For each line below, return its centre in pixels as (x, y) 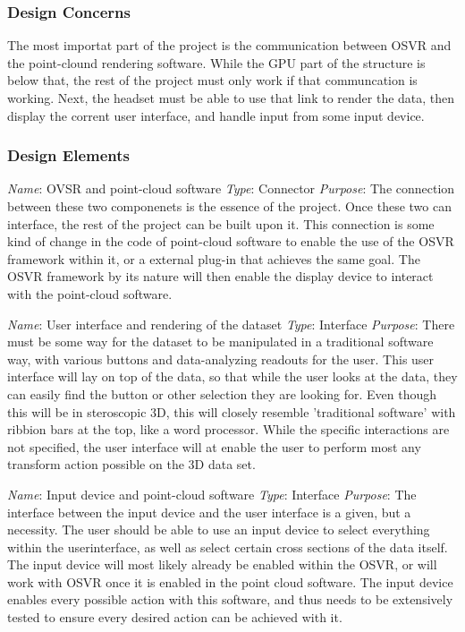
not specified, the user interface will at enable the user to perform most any (214, 446)
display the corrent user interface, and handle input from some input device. (216, 115)
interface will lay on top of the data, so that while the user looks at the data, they (232, 376)
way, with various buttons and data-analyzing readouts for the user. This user (221, 359)
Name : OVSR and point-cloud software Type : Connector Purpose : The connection (231, 188)
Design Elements (68, 155)
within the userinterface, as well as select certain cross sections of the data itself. (228, 547)
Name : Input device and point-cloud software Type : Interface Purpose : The (212, 494)
